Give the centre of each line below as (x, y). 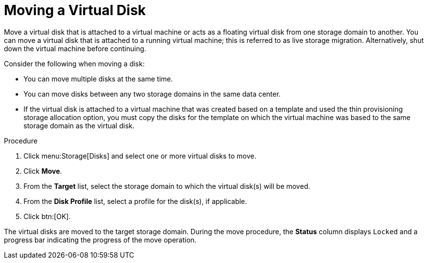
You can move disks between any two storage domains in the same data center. (152, 94)
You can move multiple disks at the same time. (98, 79)
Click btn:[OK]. (47, 216)
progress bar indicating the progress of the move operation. (100, 240)
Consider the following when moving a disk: (74, 63)
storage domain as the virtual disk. (79, 125)
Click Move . (43, 171)
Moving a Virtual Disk (75, 10)
